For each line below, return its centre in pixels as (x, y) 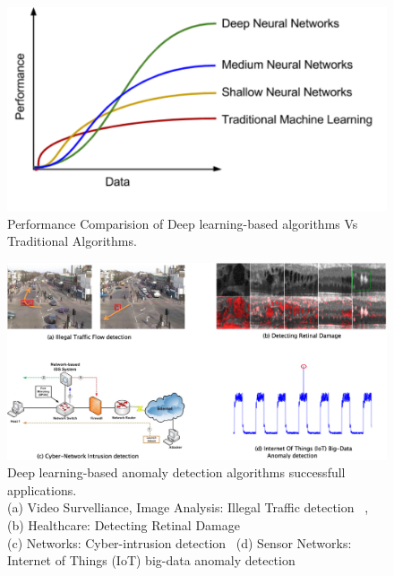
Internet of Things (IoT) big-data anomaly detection (151, 560)
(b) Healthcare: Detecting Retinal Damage (124, 524)
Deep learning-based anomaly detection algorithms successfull (176, 472)
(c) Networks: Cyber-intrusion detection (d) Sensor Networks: (180, 542)
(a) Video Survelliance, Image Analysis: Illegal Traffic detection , (188, 507)
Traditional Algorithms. (72, 241)
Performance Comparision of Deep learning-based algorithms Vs (183, 223)
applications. (42, 489)
